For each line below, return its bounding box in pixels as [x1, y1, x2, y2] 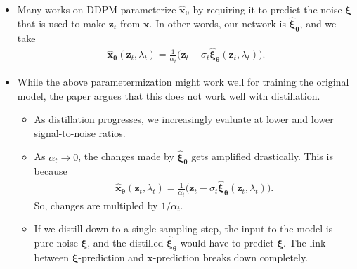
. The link [283, 235, 326, 250]
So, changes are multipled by [34, 197, 158, 212]
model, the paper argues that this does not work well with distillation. [17, 88, 320, 103]
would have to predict [180, 235, 274, 250]
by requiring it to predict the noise [193, 2, 342, 16]
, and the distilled [87, 235, 164, 250]
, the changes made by [78, 149, 174, 164]
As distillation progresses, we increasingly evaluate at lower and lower [34, 112, 334, 126]
